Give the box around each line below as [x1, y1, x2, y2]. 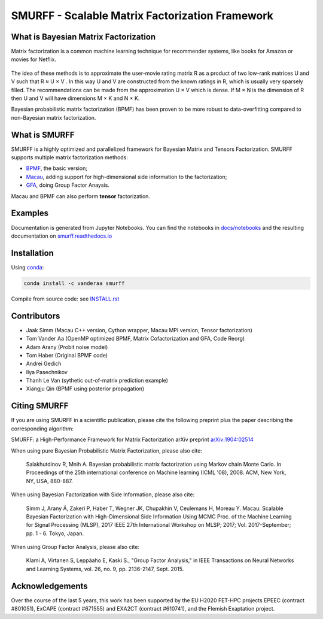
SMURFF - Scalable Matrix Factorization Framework [11, 9, 273, 22]
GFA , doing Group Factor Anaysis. [26, 181, 110, 189]
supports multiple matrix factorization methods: [11, 154, 129, 161]
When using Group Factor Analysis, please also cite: [11, 544, 140, 551]
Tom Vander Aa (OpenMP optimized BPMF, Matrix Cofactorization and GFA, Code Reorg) [26, 335, 245, 342]
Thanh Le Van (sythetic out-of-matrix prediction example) [26, 377, 169, 384]
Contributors [11, 311, 60, 321]
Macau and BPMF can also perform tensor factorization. [11, 192, 151, 200]
